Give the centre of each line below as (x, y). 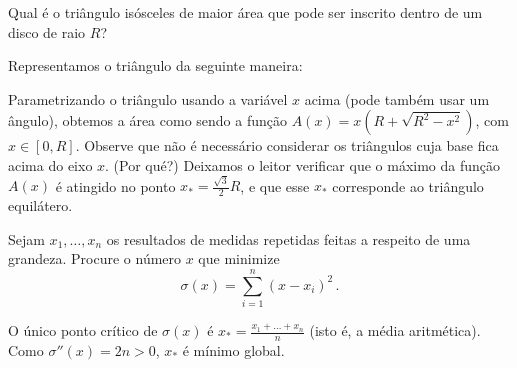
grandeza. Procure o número (95, 258)
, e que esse (275, 185)
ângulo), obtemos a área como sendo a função (148, 120)
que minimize (239, 258)
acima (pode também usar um (397, 98)
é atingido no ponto (115, 185)
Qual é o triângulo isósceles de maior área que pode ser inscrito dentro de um (245, 12)
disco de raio (47, 31)
